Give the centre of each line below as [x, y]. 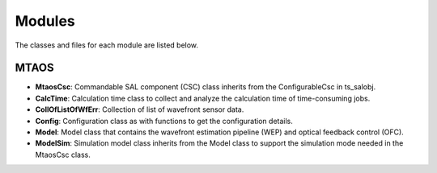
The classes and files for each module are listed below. [106, 45]
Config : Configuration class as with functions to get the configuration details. [164, 121]
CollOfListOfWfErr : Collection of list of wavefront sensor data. [140, 109]
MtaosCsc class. [63, 154]
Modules [45, 21]
